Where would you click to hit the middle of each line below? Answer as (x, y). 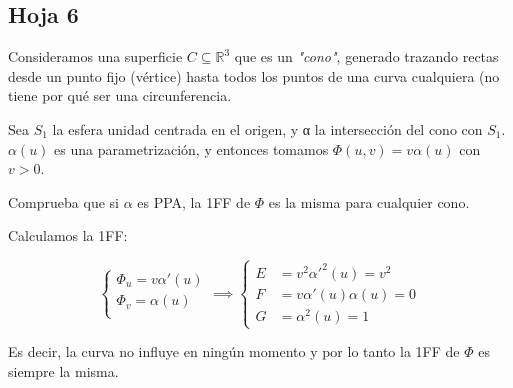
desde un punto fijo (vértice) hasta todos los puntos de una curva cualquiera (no (254, 75)
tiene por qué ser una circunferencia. (120, 95)
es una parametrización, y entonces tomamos (191, 148)
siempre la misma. (63, 370)
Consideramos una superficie (95, 56)
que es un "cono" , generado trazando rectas (366, 56)
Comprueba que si (63, 201)
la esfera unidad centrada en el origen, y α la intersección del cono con (267, 128)
